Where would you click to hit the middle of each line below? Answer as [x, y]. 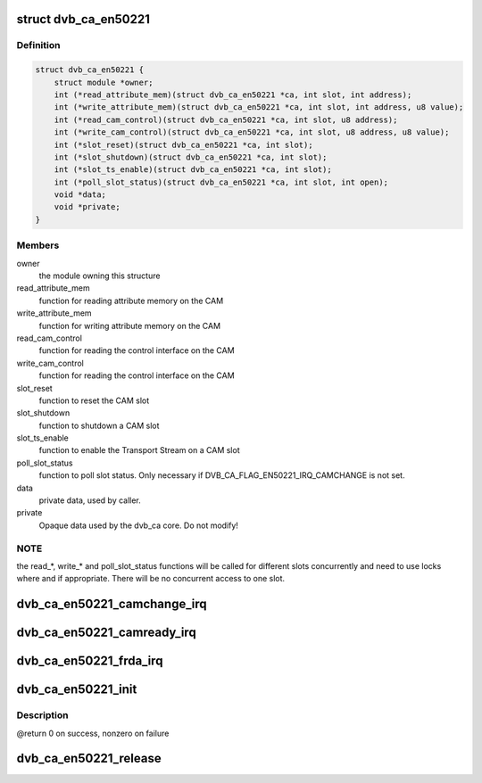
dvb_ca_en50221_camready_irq [106, 633]
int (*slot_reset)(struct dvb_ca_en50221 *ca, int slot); [183, 144]
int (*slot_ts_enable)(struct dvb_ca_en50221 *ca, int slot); [193, 170]
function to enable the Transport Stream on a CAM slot [139, 450]
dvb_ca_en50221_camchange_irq [112, 604]
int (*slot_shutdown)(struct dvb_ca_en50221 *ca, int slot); [191, 157]
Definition [38, 45]
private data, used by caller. [90, 500]
